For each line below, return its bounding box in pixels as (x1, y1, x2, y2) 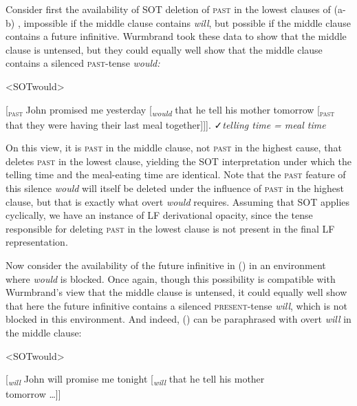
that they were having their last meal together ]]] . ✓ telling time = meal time (6, 117, 326, 131)
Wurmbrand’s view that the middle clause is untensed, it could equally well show (6, 285, 347, 299)
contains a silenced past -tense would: (6, 56, 160, 70)
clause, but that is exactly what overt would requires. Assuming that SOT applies (6, 194, 350, 209)
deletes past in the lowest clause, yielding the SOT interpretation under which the (6, 153, 351, 168)
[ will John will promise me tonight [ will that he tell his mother (6, 372, 265, 387)
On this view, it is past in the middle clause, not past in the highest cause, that (6, 140, 342, 155)
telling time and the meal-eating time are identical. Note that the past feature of (6, 167, 346, 182)
